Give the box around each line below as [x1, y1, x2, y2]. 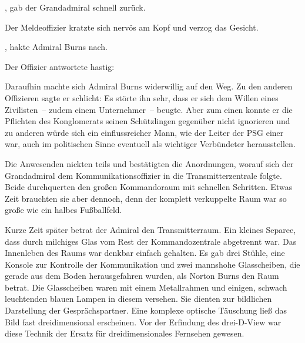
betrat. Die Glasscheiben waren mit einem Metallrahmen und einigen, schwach [5, 281, 287, 293]
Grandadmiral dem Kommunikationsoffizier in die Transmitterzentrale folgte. [5, 169, 282, 181]
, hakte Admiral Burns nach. [5, 41, 108, 53]
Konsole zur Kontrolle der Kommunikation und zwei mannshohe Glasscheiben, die [5, 258, 300, 270]
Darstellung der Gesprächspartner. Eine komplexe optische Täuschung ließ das [5, 304, 287, 317]
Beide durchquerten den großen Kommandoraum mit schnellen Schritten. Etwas [5, 181, 293, 193]
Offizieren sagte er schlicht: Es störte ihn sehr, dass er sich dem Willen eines [5, 91, 279, 104]
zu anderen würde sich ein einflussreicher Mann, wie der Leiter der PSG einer [5, 126, 284, 138]
